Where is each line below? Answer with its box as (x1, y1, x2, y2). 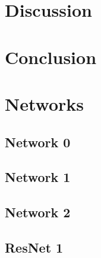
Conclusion (5, 44, 97, 69)
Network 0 (5, 132, 71, 151)
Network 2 (5, 203, 71, 221)
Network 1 (5, 168, 71, 186)
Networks (5, 91, 84, 116)
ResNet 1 (5, 238, 64, 256)
